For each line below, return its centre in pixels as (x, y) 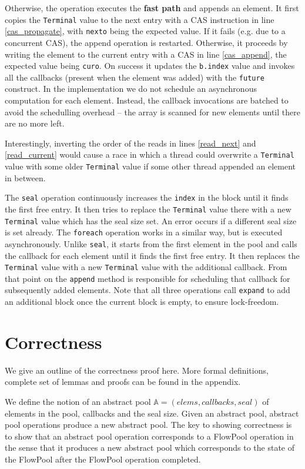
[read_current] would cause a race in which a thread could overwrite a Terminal (150, 154)
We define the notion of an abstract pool (78, 402)
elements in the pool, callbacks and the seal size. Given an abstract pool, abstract (152, 413)
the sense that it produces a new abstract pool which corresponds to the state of (150, 448)
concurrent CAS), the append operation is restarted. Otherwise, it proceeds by (146, 42)
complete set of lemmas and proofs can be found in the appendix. (123, 382)
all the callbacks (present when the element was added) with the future (135, 77)
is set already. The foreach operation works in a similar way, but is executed (144, 232)
